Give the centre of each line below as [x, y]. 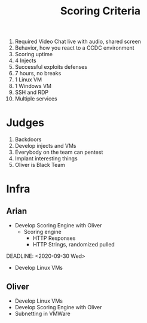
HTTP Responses [54, 238]
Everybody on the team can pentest [59, 152]
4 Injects [26, 60]
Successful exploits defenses [51, 67]
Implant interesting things [46, 159]
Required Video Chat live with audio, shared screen [78, 42]
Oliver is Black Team [40, 165]
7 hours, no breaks [38, 74]
